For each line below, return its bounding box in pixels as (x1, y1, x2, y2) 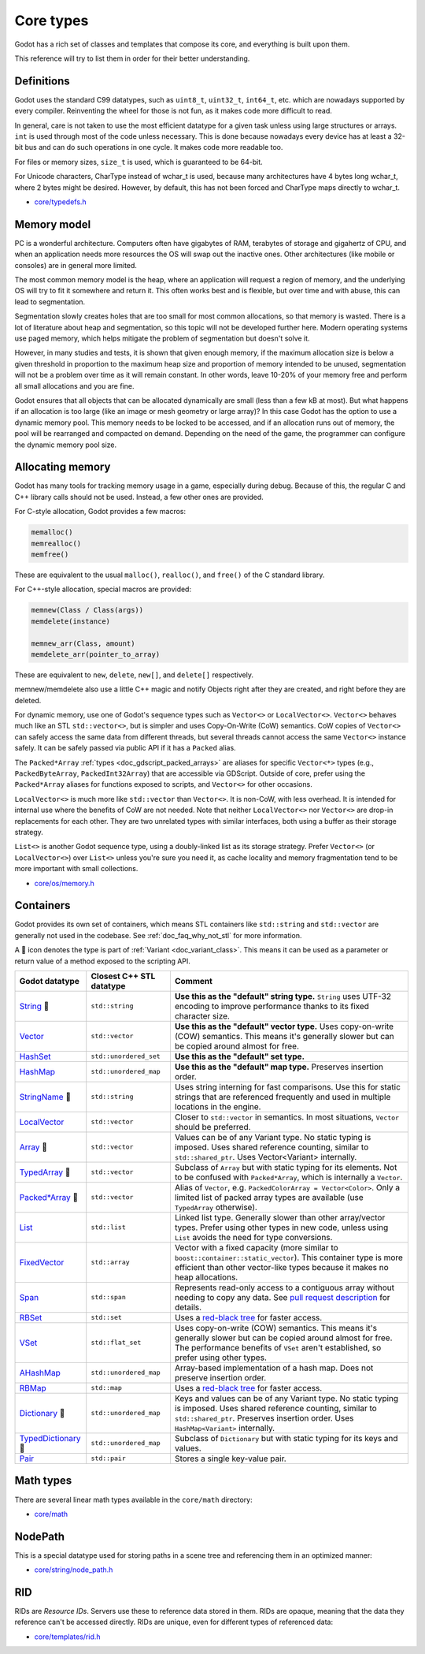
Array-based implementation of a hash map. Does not (174, 1362, 374, 1373)
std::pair (91, 1455, 126, 1462)
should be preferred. (174, 1121, 251, 1132)
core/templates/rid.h (34, 1632, 102, 1641)
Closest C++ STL (91, 970, 156, 982)
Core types (14, 12, 89, 29)
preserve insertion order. (174, 1372, 267, 1383)
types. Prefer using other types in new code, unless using (174, 1222, 389, 1233)
